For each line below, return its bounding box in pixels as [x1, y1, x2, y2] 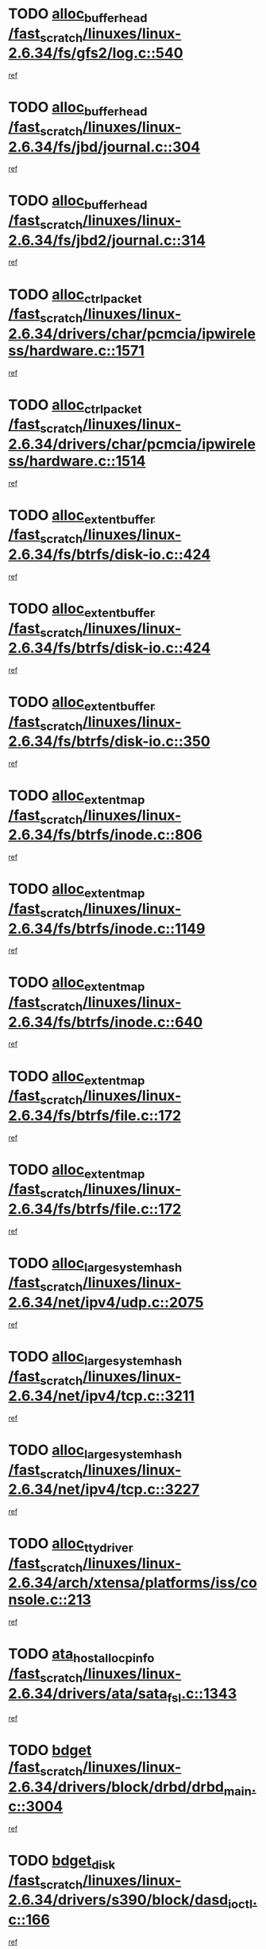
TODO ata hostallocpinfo [8, 1645, 155, 1666]
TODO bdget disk [8, 1852, 116, 1873]
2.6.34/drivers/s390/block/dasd [8, 1891, 229, 1909]
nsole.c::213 [8, 1591, 91, 1609]
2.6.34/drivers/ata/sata [8, 1684, 168, 1702]
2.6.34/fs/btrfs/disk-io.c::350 [8, 732, 210, 751]
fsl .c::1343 [167, 1684, 237, 1706]
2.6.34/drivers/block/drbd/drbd [8, 1778, 225, 1796]
